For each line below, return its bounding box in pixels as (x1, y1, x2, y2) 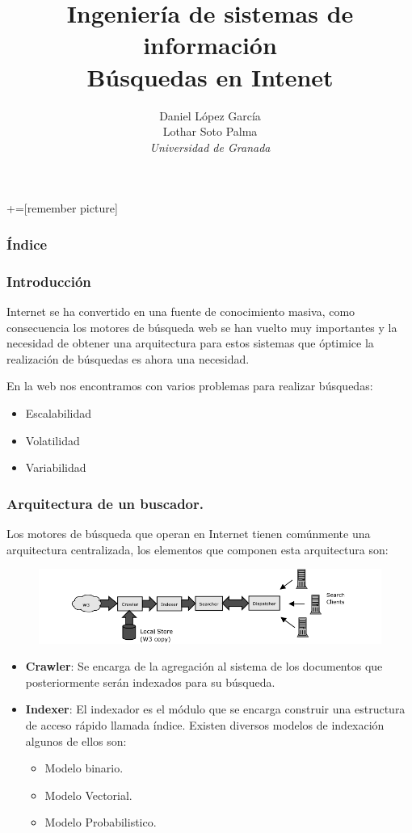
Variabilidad (25, 459, 86, 476)
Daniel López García (159, 107, 261, 124)
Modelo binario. (44, 759, 124, 776)
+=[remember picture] (6, 200, 118, 217)
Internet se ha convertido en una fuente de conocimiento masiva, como (6, 302, 355, 319)
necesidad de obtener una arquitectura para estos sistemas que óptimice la (6, 334, 374, 351)
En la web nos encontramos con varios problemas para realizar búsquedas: (6, 377, 373, 394)
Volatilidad (25, 431, 80, 448)
